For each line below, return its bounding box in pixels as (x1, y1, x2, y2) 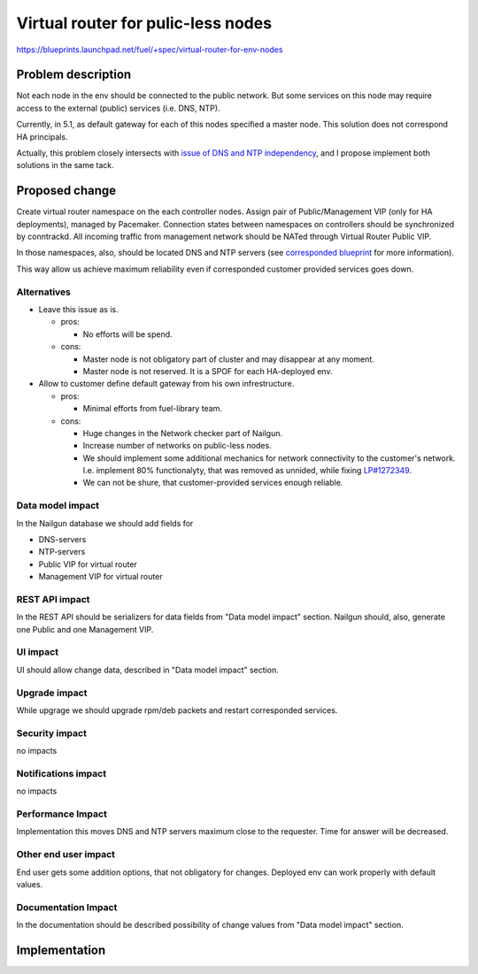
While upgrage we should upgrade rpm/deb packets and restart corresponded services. (16, 705, 338, 716)
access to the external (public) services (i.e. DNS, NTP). (16, 103, 220, 113)
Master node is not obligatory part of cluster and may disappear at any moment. (82, 354, 375, 364)
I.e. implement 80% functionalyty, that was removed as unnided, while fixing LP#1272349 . (82, 465, 412, 476)
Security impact (16, 726, 88, 739)
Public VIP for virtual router (38, 558, 137, 570)
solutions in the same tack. (16, 160, 114, 171)
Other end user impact (16, 848, 115, 861)
